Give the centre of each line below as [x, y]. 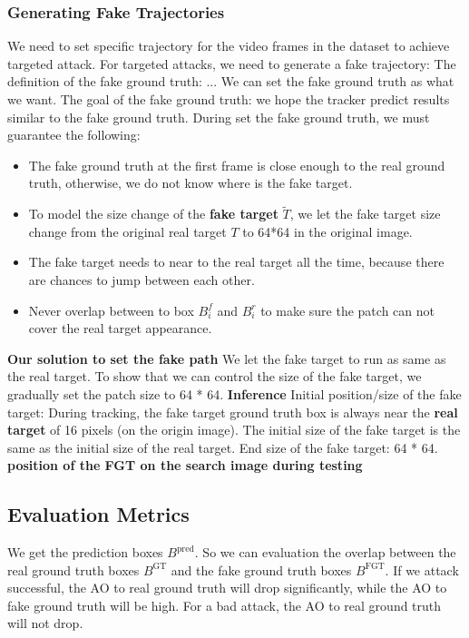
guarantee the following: [74, 135]
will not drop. [45, 623]
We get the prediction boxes [85, 552]
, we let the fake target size [365, 214]
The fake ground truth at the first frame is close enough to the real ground [237, 165]
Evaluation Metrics [98, 514]
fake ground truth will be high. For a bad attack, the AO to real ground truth [225, 605]
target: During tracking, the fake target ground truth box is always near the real [233, 412]
